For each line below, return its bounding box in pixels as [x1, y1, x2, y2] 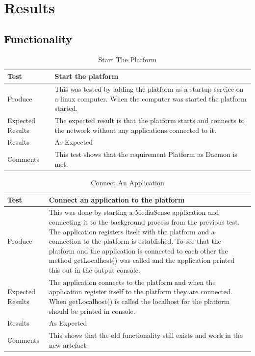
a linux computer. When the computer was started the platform [54, 93, 247, 103]
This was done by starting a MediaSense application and [49, 207, 219, 217]
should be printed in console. [49, 305, 135, 316]
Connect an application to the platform [49, 194, 185, 204]
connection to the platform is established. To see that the [49, 236, 221, 246]
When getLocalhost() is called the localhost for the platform [49, 296, 230, 306]
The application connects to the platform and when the [49, 277, 216, 287]
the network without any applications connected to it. [54, 125, 216, 135]
